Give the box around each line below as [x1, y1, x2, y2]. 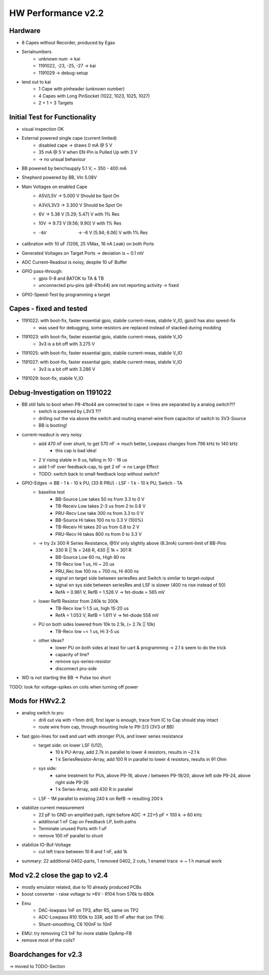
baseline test [38, 489, 65, 495]
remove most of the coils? [21, 937, 75, 943]
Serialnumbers [21, 49, 52, 55]
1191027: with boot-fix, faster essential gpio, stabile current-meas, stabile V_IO [21, 359, 182, 365]
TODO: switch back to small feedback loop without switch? [38, 471, 159, 477]
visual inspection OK [21, 126, 64, 132]
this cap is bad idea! [55, 448, 97, 454]
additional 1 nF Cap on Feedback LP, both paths [38, 818, 136, 824]
